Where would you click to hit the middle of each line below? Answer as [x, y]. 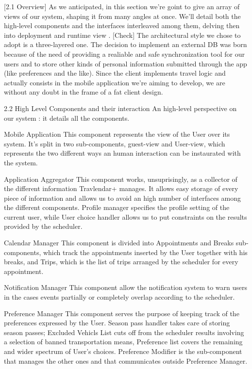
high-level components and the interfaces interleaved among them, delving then [122, 25]
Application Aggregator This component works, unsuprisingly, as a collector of [121, 179]
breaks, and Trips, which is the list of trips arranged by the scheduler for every [121, 262]
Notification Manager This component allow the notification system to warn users [126, 287]
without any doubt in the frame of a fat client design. [84, 92]
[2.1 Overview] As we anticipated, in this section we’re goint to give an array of [122, 6]
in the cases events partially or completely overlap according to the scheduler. [119, 297]
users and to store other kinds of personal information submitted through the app [126, 63]
